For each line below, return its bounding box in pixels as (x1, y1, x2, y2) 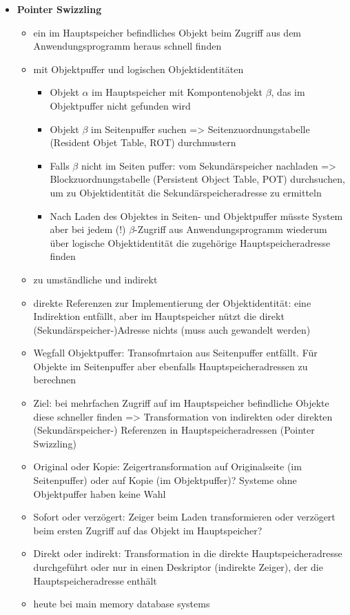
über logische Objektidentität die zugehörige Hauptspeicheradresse (50, 235, 331, 250)
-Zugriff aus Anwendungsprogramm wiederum (134, 222, 327, 236)
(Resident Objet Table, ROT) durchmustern (50, 135, 236, 150)
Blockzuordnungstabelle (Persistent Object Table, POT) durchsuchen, (50, 172, 345, 186)
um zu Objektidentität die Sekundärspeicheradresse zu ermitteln (50, 185, 322, 199)
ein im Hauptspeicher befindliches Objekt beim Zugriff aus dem (33, 25, 302, 39)
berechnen (33, 372, 76, 387)
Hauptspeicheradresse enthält (33, 573, 157, 587)
